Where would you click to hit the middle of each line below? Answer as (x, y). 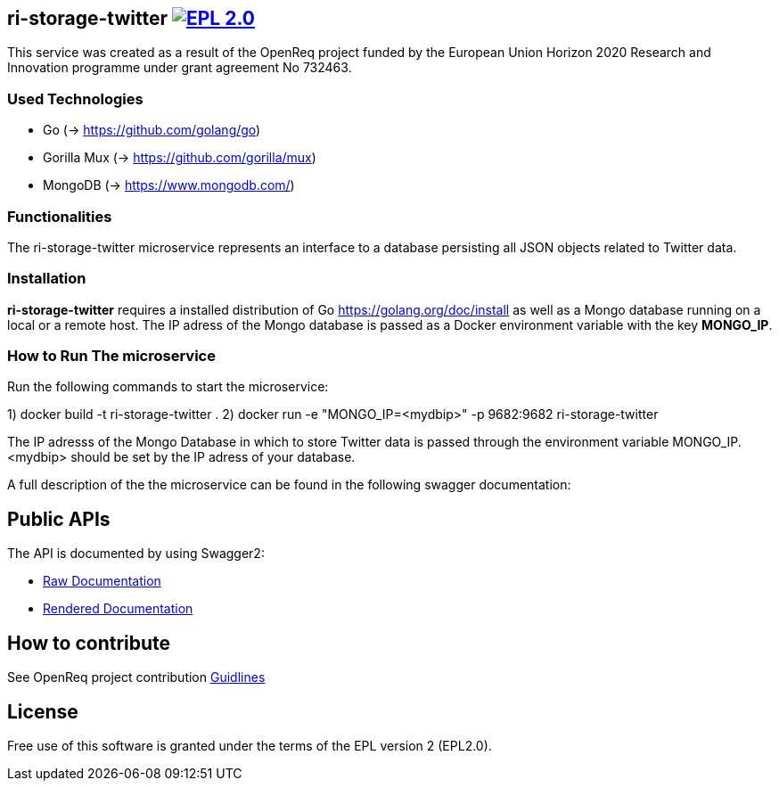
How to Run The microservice (111, 356)
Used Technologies (75, 98)
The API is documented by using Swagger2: (136, 554)
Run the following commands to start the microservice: (168, 387)
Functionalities (60, 216)
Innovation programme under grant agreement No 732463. (180, 68)
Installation (47, 279)
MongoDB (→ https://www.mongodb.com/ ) (169, 185)
